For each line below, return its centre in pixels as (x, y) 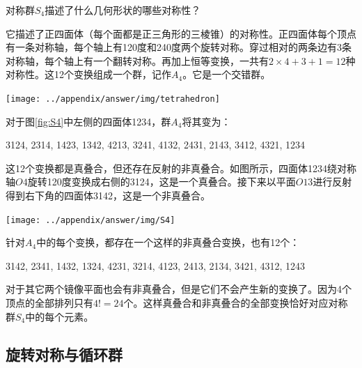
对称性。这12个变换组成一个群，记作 (88, 74)
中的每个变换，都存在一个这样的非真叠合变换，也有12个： (168, 242)
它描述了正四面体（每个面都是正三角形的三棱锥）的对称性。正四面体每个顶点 (181, 33)
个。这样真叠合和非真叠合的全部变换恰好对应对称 (236, 303)
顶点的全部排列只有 (49, 303)
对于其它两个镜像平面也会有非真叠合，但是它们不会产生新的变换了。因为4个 (179, 289)
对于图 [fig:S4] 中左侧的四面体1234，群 (88, 121)
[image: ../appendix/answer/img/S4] (90, 220)
